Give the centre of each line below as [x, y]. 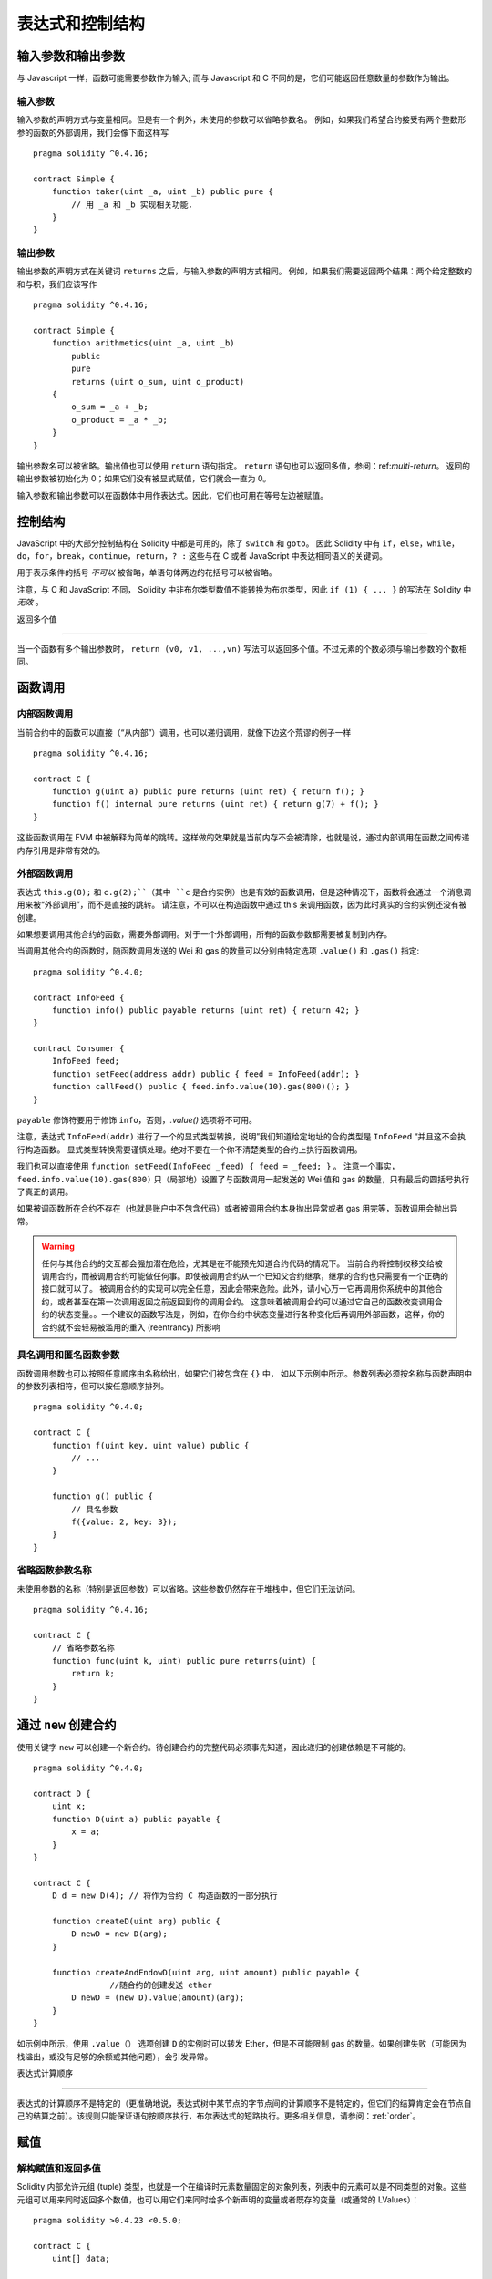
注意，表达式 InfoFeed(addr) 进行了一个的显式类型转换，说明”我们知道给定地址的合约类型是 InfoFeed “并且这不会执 [241, 1137]
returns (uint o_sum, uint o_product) [158, 382]
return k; [93, 1674]
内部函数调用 [45, 714]
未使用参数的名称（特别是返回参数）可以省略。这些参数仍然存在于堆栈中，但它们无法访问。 [188, 1588]
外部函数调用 [45, 873]
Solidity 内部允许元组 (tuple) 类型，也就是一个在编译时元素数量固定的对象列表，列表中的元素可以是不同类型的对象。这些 [242, 2187]
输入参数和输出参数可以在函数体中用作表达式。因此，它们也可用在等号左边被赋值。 [172, 495]
